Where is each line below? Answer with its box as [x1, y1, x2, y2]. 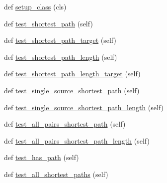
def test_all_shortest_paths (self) [4, 169, 108, 179]
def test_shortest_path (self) [4, 18, 93, 28]
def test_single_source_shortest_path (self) [4, 85, 140, 95]
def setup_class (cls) [4, 1, 67, 11]
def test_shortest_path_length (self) [4, 51, 117, 62]
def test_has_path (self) [4, 152, 79, 163]
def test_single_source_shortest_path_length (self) [4, 102, 164, 112]
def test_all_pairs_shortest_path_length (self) [4, 135, 150, 146]
